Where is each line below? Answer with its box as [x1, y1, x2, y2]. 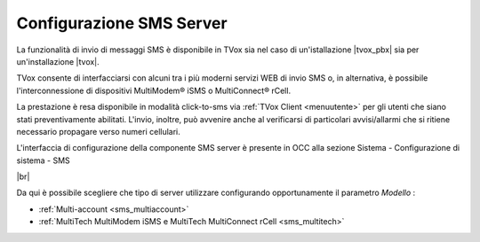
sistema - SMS [16, 155, 70, 166]
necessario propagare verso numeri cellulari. [16, 126, 181, 137]
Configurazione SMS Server [16, 13, 228, 33]
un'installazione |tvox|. [16, 56, 100, 66]
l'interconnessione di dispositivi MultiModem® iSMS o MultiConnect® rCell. [16, 85, 292, 96]
